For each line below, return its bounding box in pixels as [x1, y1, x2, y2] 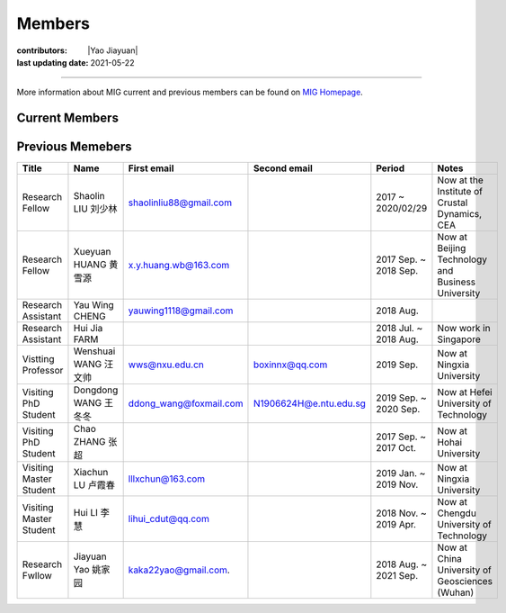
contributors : [16, 45, 67, 56]
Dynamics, [437, 208, 483, 221]
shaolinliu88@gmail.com [128, 196, 233, 209]
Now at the [437, 174, 484, 186]
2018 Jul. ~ [376, 322, 423, 335]
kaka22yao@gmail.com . [128, 563, 231, 576]
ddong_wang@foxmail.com [128, 397, 244, 410]
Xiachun [73, 466, 109, 479]
